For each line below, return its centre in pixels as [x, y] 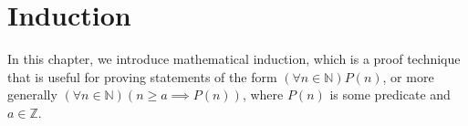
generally [32, 94]
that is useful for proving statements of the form [142, 76]
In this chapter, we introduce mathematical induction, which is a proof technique [234, 59]
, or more [408, 76]
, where [263, 94]
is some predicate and [390, 94]
